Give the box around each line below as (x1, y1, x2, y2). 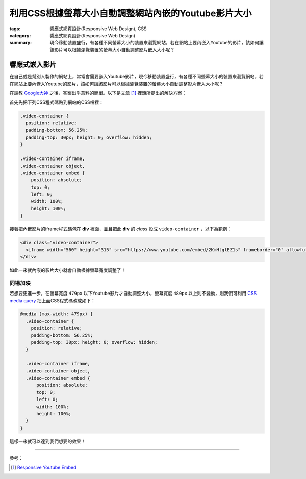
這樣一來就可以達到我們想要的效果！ (9, 438, 86, 444)
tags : (9, 25, 21, 32)
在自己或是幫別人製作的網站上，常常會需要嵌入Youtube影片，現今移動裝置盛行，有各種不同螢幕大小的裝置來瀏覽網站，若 (9, 73, 264, 79)
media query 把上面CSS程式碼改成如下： (9, 297, 95, 303)
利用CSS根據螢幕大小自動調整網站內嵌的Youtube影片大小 (9, 8, 252, 19)
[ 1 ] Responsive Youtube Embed (11, 464, 76, 470)
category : (9, 32, 31, 38)
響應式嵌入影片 (9, 60, 57, 69)
